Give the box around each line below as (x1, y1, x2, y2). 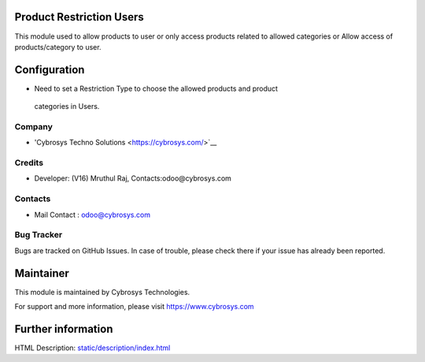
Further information (14, 322, 113, 335)
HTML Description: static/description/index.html (14, 343, 171, 353)
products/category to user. (14, 42, 102, 51)
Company (14, 121, 53, 132)
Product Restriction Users (14, 10, 145, 24)
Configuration (14, 63, 85, 77)
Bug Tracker (14, 230, 63, 241)
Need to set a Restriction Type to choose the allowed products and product (34, 84, 279, 93)
